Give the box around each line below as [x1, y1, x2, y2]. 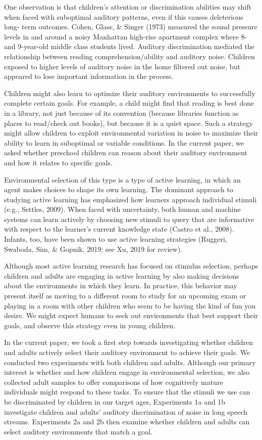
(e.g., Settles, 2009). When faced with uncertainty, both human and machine [4, 204, 241, 214]
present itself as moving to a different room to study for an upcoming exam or [4, 290, 246, 301]
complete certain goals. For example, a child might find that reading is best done [4, 98, 254, 108]
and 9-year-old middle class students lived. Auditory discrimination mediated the [4, 41, 254, 52]
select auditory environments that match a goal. [4, 426, 152, 436]
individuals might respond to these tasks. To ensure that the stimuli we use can [4, 386, 250, 397]
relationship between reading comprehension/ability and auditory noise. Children [4, 51, 255, 61]
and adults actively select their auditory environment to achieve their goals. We [4, 347, 250, 357]
